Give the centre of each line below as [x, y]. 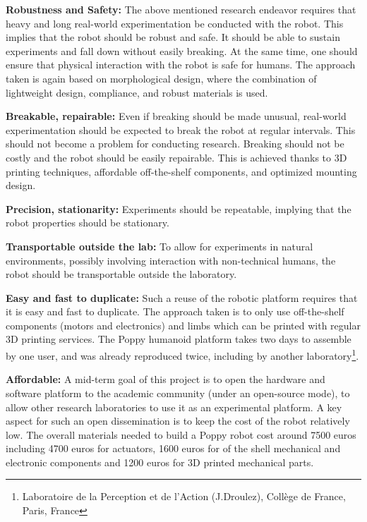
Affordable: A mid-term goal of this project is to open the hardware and [166, 379]
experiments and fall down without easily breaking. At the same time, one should [182, 50]
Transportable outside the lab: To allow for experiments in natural [160, 246]
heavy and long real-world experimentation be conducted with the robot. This [175, 23]
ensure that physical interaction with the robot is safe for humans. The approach [181, 65]
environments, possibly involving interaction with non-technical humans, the [171, 260]
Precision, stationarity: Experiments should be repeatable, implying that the [179, 208]
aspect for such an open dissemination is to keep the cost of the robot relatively [178, 421]
